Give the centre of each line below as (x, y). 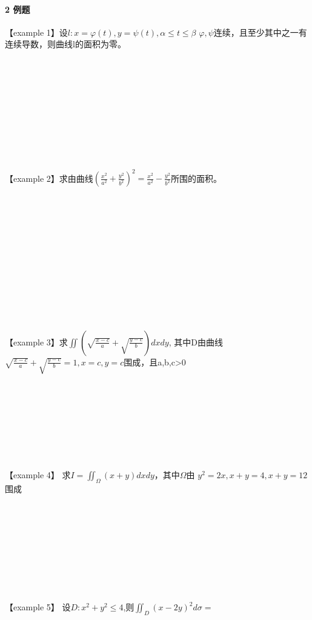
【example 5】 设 (38, 607)
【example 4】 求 (38, 474)
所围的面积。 (196, 178)
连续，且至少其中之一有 (260, 32)
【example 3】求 (36, 342)
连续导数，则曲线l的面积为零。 (65, 44)
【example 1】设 (36, 32)
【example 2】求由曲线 (49, 178)
